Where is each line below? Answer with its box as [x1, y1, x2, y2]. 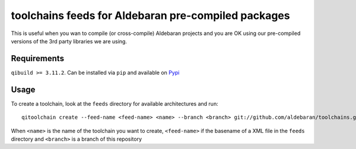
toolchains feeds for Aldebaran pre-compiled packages [11, 9, 290, 22]
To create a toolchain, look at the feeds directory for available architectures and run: [11, 100, 219, 107]
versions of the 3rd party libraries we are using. [11, 37, 128, 45]
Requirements [11, 53, 65, 64]
